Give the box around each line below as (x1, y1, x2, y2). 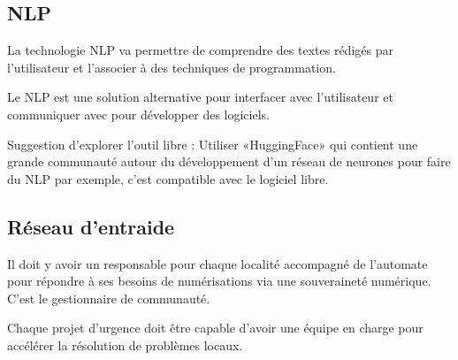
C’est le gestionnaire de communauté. (7, 288, 210, 307)
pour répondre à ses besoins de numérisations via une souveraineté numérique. (7, 272, 431, 290)
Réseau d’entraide (7, 212, 175, 240)
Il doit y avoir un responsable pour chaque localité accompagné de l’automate (7, 254, 428, 272)
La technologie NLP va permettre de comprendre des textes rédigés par (7, 41, 393, 59)
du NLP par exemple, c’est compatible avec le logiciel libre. (7, 169, 329, 188)
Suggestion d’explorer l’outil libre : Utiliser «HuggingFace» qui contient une (7, 134, 418, 153)
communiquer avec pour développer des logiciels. (7, 104, 270, 123)
